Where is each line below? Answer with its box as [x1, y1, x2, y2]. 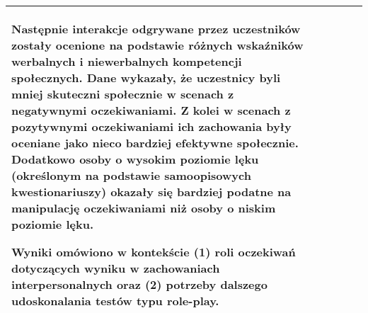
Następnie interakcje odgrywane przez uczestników [11, 21, 301, 37]
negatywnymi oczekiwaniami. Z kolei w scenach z [11, 102, 291, 118]
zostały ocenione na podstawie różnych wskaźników [11, 37, 304, 53]
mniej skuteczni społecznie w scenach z [11, 86, 234, 102]
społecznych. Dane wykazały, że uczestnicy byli [11, 69, 281, 86]
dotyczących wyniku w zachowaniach [11, 260, 220, 276]
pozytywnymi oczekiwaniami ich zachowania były [11, 118, 292, 135]
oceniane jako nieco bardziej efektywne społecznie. [11, 135, 299, 151]
